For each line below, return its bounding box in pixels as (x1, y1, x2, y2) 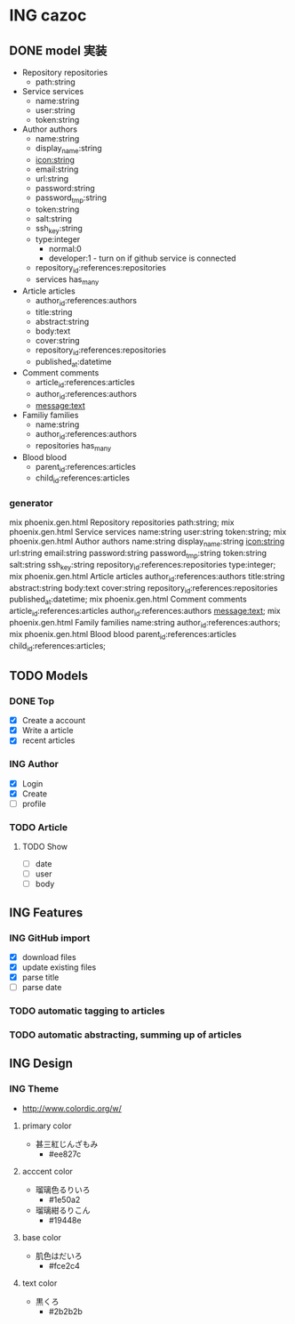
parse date (21, 982, 62, 993)
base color (21, 1231, 62, 1242)
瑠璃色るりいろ (35, 1184, 91, 1195)
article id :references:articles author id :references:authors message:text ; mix (9, 606, 282, 618)
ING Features (9, 905, 84, 920)
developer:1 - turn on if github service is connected (48, 253, 237, 263)
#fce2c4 (48, 1260, 80, 1271)
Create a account (21, 715, 86, 726)
